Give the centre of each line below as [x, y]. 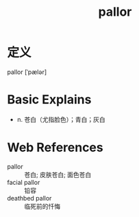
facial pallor [24, 182]
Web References [55, 148]
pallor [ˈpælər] [27, 72]
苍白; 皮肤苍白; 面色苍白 [58, 175]
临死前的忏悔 [42, 206]
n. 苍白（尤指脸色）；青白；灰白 [61, 119]
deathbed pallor [29, 198]
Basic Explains [49, 100]
